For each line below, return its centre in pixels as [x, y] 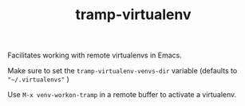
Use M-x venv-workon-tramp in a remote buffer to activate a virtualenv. [122, 95]
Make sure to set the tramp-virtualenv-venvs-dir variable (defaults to [122, 71]
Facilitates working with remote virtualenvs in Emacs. [95, 55]
